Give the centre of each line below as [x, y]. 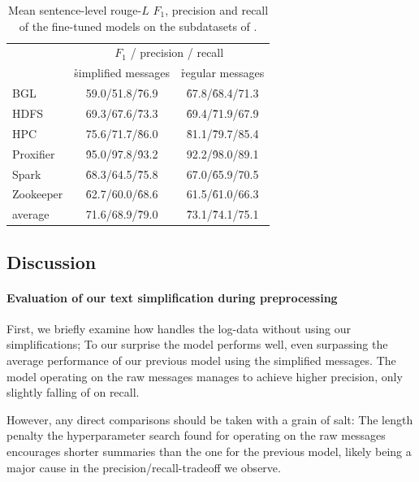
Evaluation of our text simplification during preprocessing [172, 297]
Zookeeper [38, 194]
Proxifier [34, 153]
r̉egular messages [223, 73]
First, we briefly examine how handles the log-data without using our [179, 328]
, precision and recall [217, 10]
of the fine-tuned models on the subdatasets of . [138, 26]
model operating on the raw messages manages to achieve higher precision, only [205, 376]
